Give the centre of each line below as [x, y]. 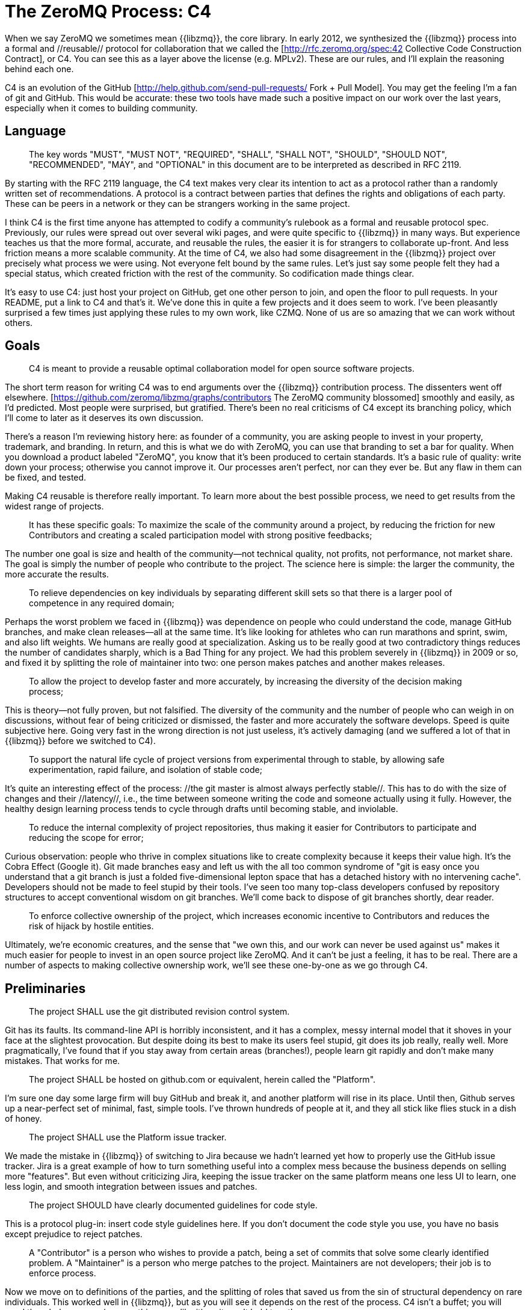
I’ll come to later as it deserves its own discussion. [104, 418]
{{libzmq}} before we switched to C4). [80, 741]
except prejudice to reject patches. [74, 1234]
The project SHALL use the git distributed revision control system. [159, 1012]
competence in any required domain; [102, 603]
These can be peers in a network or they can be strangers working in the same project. [177, 203]
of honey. [23, 1119]
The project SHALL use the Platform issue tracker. [128, 1137]
